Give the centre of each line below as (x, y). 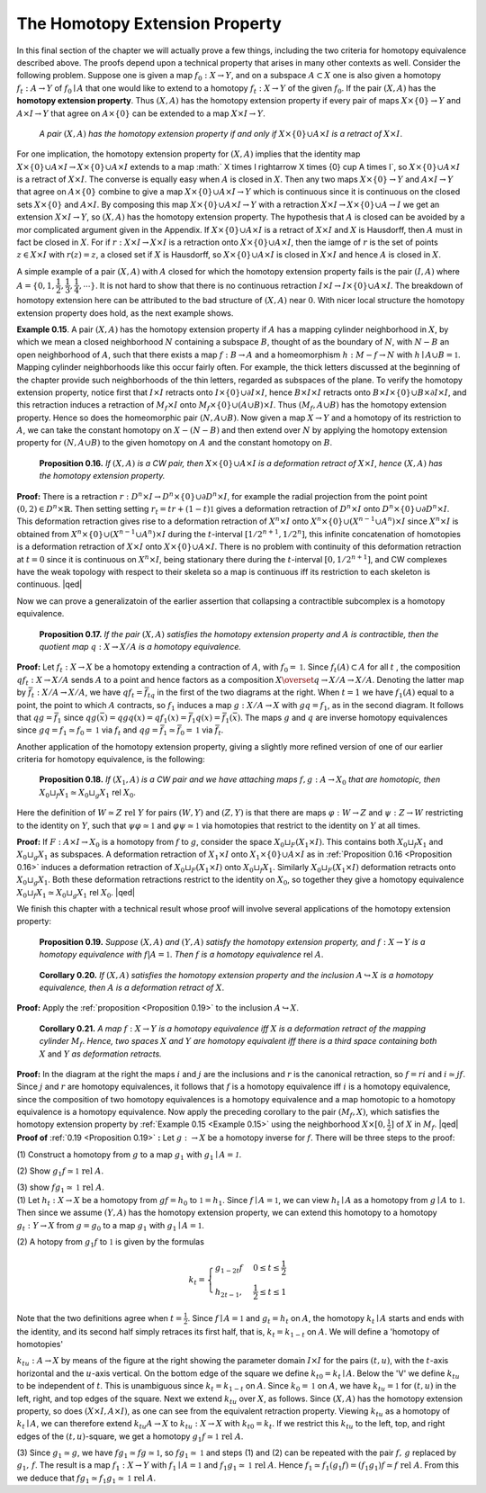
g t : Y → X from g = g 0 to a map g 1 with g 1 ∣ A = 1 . (110, 1226)
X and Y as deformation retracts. (100, 1054)
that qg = (35, 717)
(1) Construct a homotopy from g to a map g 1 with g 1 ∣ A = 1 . (129, 1155)
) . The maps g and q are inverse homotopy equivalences (342, 717)
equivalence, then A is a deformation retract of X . (132, 987)
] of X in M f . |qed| (425, 1125)
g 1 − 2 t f (229, 1269)
